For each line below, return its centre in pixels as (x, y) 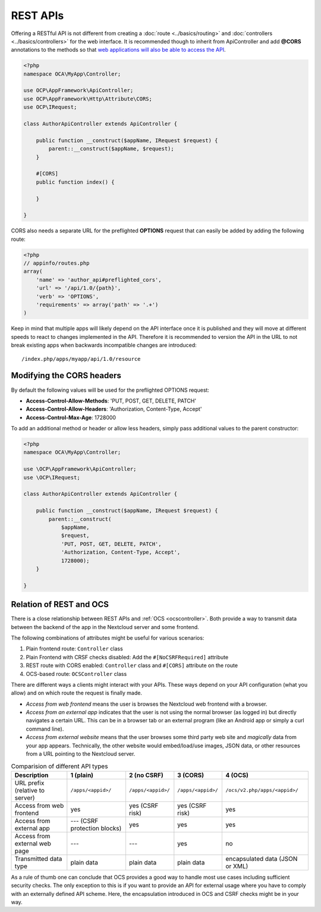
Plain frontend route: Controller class (74, 649)
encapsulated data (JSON (262, 858)
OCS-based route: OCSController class (76, 674)
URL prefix (29, 783)
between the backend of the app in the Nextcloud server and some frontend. (105, 627)
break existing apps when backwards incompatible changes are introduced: (104, 345)
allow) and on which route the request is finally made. (77, 693)
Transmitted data (38, 858)
